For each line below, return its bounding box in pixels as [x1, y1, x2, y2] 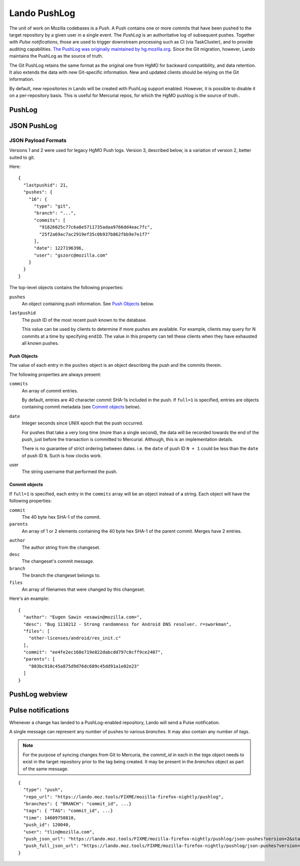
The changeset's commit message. [21, 558, 94, 564]
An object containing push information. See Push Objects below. [21, 301, 154, 307]
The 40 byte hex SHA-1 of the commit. [21, 514, 101, 520]
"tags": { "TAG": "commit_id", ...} [23, 808, 113, 814]
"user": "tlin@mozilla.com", [23, 829, 95, 834]
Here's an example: [9, 595, 49, 601]
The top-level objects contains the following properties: [9, 285, 123, 291]
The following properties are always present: [9, 371, 101, 377]
